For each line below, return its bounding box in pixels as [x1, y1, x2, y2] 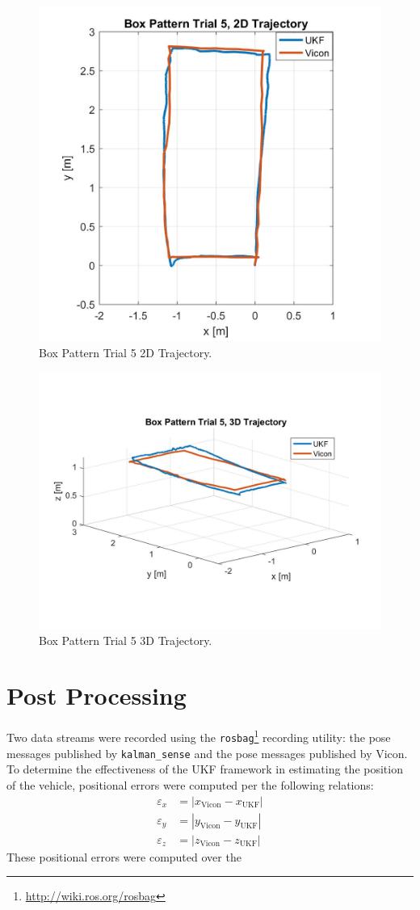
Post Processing [6, 679, 187, 712]
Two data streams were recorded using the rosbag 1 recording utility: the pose [6, 727, 391, 746]
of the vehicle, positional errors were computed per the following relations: [6, 776, 374, 793]
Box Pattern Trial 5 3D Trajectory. [39, 631, 212, 648]
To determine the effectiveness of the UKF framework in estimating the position [6, 760, 403, 777]
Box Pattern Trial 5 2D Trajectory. [39, 343, 212, 360]
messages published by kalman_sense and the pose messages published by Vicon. [6, 744, 408, 761]
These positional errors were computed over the [6, 848, 241, 865]
